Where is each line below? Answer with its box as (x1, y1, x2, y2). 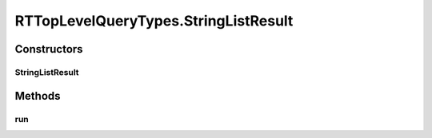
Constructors (14, 42, 83, 56)
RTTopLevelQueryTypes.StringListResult (14, 12, 294, 30)
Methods (14, 89, 61, 103)
